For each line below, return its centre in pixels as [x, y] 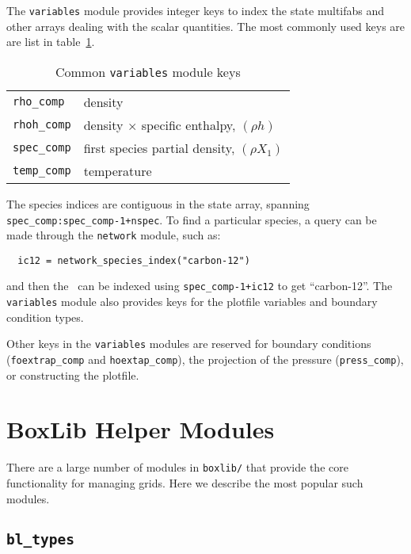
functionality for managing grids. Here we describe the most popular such [185, 483]
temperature [118, 170]
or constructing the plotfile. [73, 374]
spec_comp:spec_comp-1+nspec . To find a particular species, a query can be [192, 219]
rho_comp [39, 102]
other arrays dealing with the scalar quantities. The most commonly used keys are [206, 26]
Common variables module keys [148, 71]
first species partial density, [159, 147]
